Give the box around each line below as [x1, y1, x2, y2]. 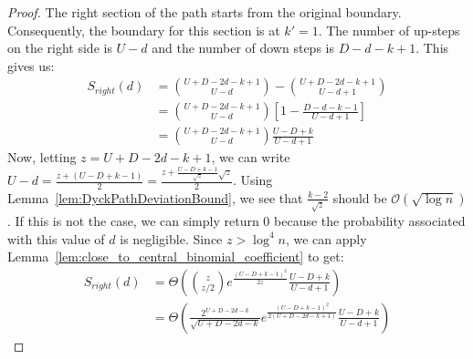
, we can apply [285, 229, 367, 248]
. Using [232, 170, 273, 190]
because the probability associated [274, 210, 466, 230]
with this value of [7, 229, 105, 248]
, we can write [211, 148, 290, 167]
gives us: [7, 56, 55, 75]
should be [332, 188, 387, 207]
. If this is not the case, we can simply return [7, 210, 259, 230]
